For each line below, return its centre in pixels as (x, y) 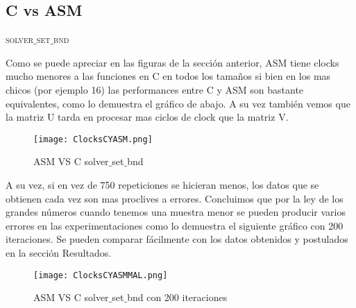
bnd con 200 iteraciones (177, 297)
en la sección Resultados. (59, 252)
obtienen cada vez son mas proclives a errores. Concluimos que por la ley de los (175, 198)
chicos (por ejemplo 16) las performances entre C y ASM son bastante (155, 89)
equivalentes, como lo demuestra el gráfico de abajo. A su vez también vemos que (178, 103)
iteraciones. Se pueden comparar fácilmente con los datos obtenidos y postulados (177, 239)
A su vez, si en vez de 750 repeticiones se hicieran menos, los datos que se (162, 185)
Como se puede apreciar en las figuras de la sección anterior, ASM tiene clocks (172, 62)
